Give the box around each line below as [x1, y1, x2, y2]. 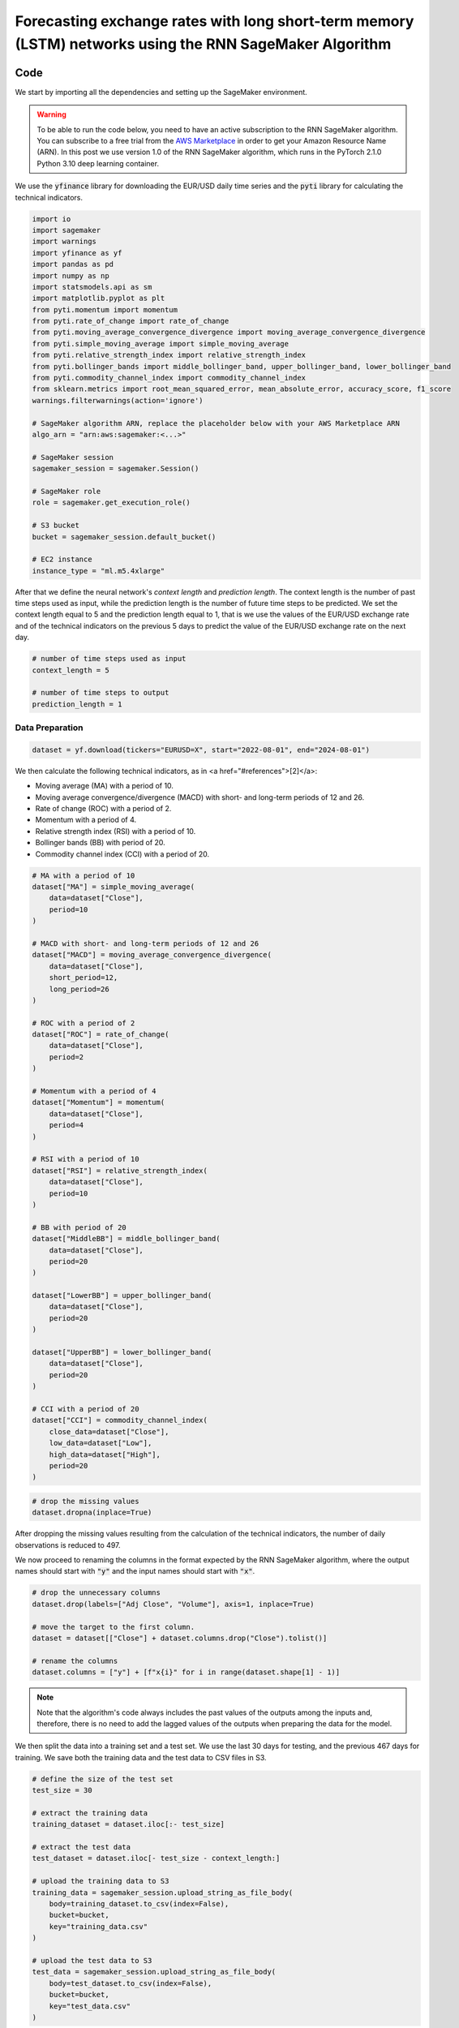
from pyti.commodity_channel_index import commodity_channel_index [32, 373, 307, 383]
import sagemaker [32, 226, 101, 234]
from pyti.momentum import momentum [32, 305, 178, 314]
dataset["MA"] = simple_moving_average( [32, 883, 195, 892]
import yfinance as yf [32, 248, 122, 257]
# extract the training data [32, 1808, 148, 1817]
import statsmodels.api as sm [32, 282, 152, 291]
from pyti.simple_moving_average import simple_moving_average [32, 339, 290, 348]
